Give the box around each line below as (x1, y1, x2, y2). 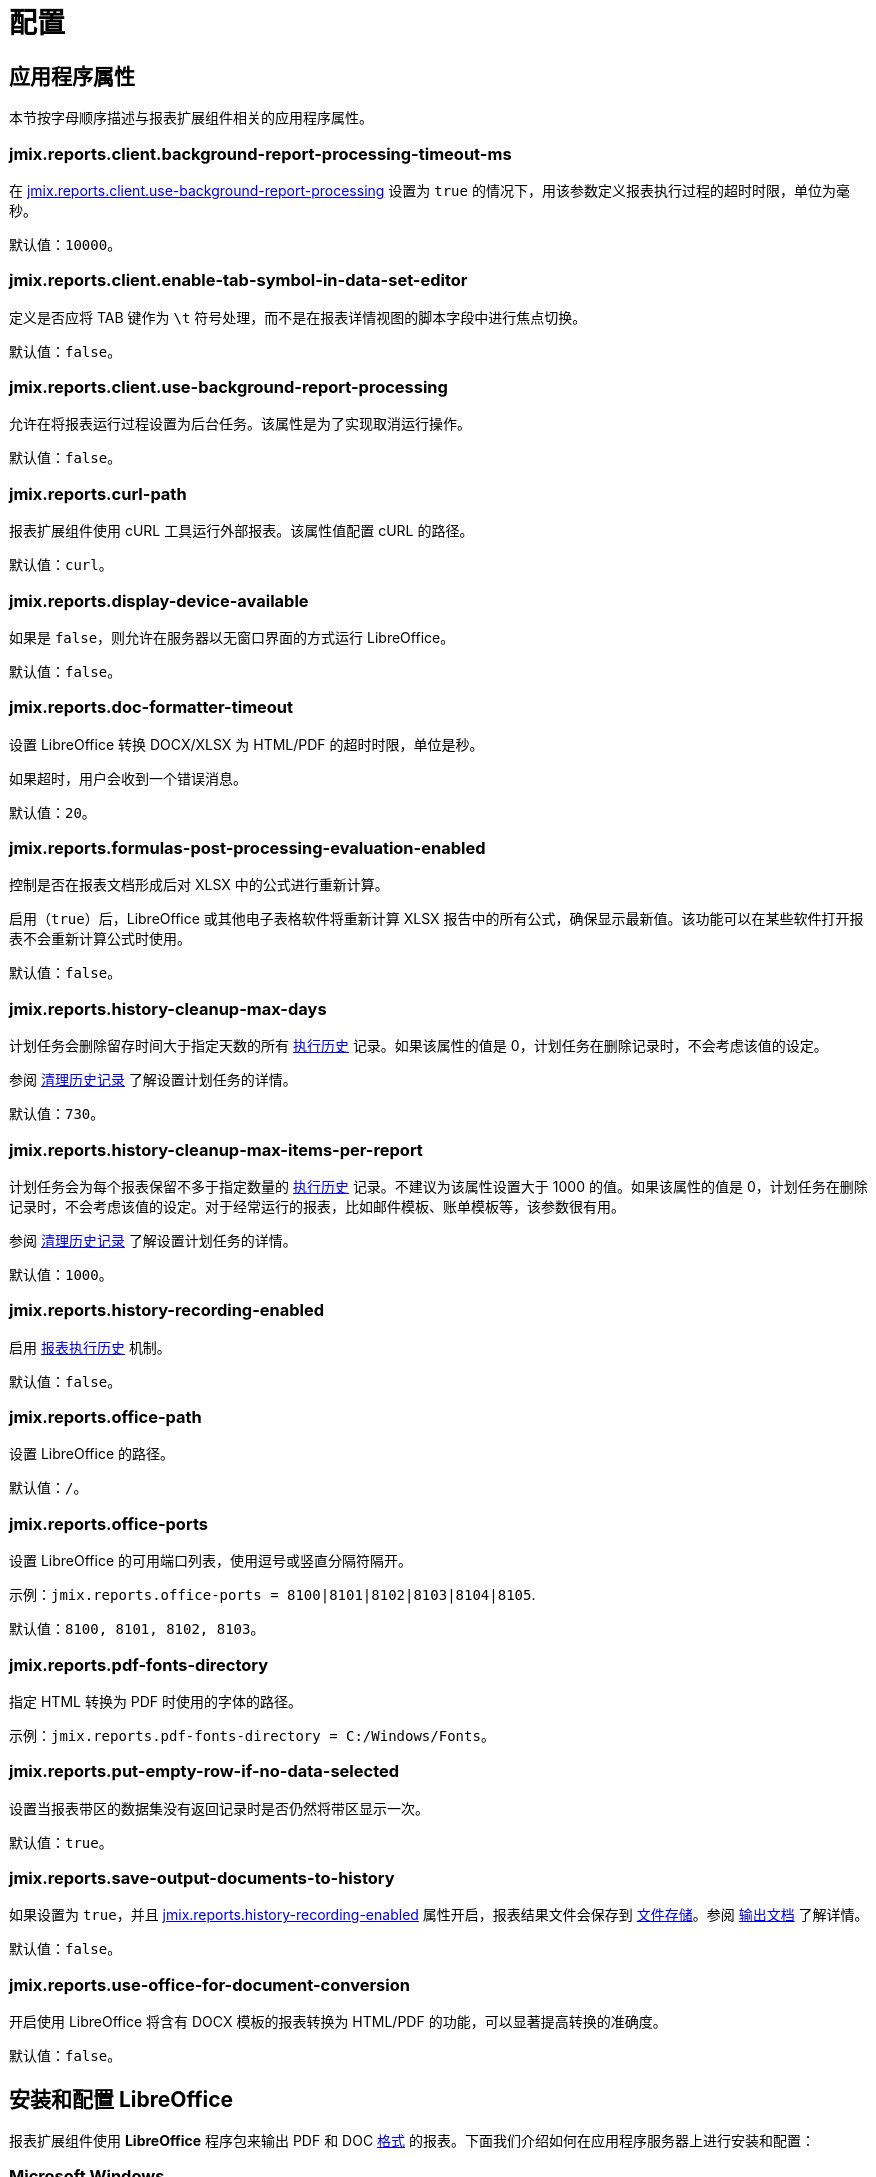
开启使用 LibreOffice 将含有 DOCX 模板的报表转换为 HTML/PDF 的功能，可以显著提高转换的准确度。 (9, 2013, 667, 2031)
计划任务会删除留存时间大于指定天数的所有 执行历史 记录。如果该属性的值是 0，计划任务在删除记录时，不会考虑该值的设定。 (9, 1037, 828, 1055)
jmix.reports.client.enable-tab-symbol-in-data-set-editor (9, 270, 468, 291)
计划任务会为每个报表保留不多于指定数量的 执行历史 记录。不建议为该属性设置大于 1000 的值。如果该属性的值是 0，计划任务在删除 (9, 1177, 868, 1195)
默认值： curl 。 (9, 556, 113, 574)
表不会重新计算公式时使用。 (9, 930, 191, 948)
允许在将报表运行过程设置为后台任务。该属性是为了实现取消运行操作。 (9, 415, 471, 433)
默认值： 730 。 (9, 1105, 105, 1123)
